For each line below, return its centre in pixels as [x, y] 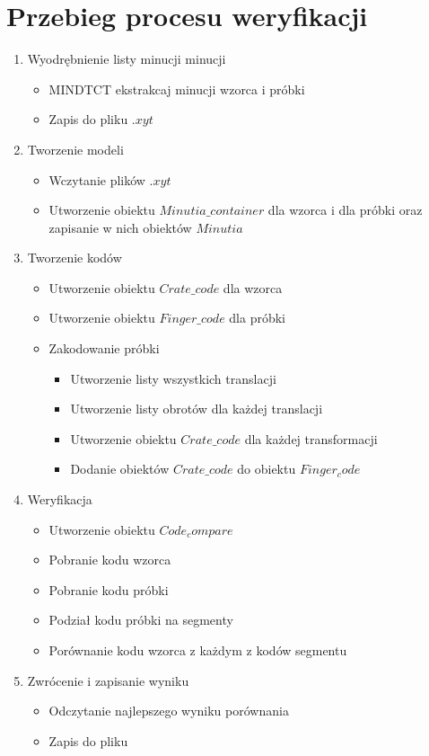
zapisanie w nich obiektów [120, 227]
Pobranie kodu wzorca [110, 560]
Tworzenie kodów [74, 258]
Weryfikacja [60, 499]
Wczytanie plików [97, 179]
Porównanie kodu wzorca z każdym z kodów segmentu [198, 650]
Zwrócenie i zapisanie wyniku [108, 680]
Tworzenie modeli [75, 149]
